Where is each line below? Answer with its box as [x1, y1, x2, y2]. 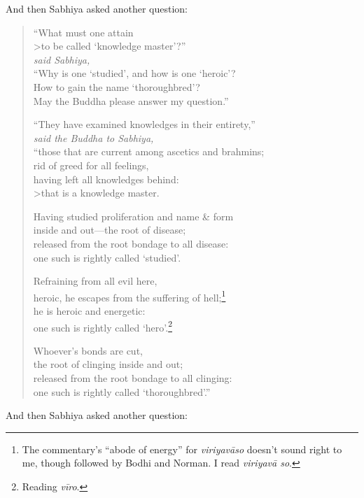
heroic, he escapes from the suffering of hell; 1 [33, 287, 226, 304]
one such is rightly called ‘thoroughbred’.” [33, 384, 211, 399]
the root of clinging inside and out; [33, 357, 183, 371]
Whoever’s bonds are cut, [33, 343, 143, 357]
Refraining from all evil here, [33, 273, 157, 288]
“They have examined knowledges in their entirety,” [33, 117, 255, 131]
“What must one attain [33, 24, 134, 39]
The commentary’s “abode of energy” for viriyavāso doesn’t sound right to [22, 441, 342, 456]
